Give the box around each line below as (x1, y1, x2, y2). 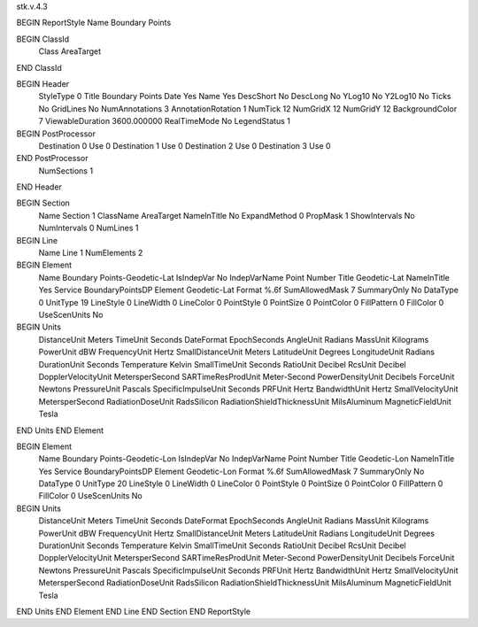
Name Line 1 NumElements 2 (38, 248, 143, 259)
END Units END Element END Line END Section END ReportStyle (16, 606, 251, 616)
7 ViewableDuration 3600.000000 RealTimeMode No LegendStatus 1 (38, 116, 291, 127)
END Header (16, 182, 62, 192)
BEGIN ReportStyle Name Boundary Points (16, 18, 172, 28)
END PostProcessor (16, 153, 89, 164)
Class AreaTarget (38, 46, 102, 57)
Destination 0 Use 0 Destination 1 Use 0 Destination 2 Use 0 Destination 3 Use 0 (38, 140, 331, 151)
